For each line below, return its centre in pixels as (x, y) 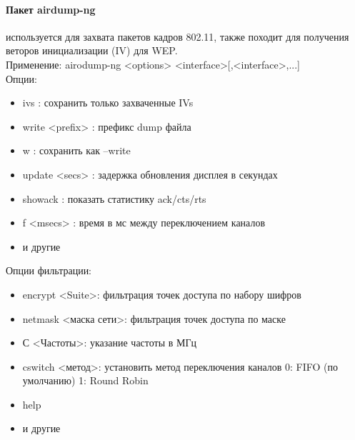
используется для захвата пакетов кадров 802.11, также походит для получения (177, 36)
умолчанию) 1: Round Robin (85, 380)
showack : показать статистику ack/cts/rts (114, 198)
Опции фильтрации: (49, 270)
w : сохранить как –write (76, 150)
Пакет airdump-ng (51, 9)
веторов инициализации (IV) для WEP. (92, 50)
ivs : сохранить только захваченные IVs (108, 102)
